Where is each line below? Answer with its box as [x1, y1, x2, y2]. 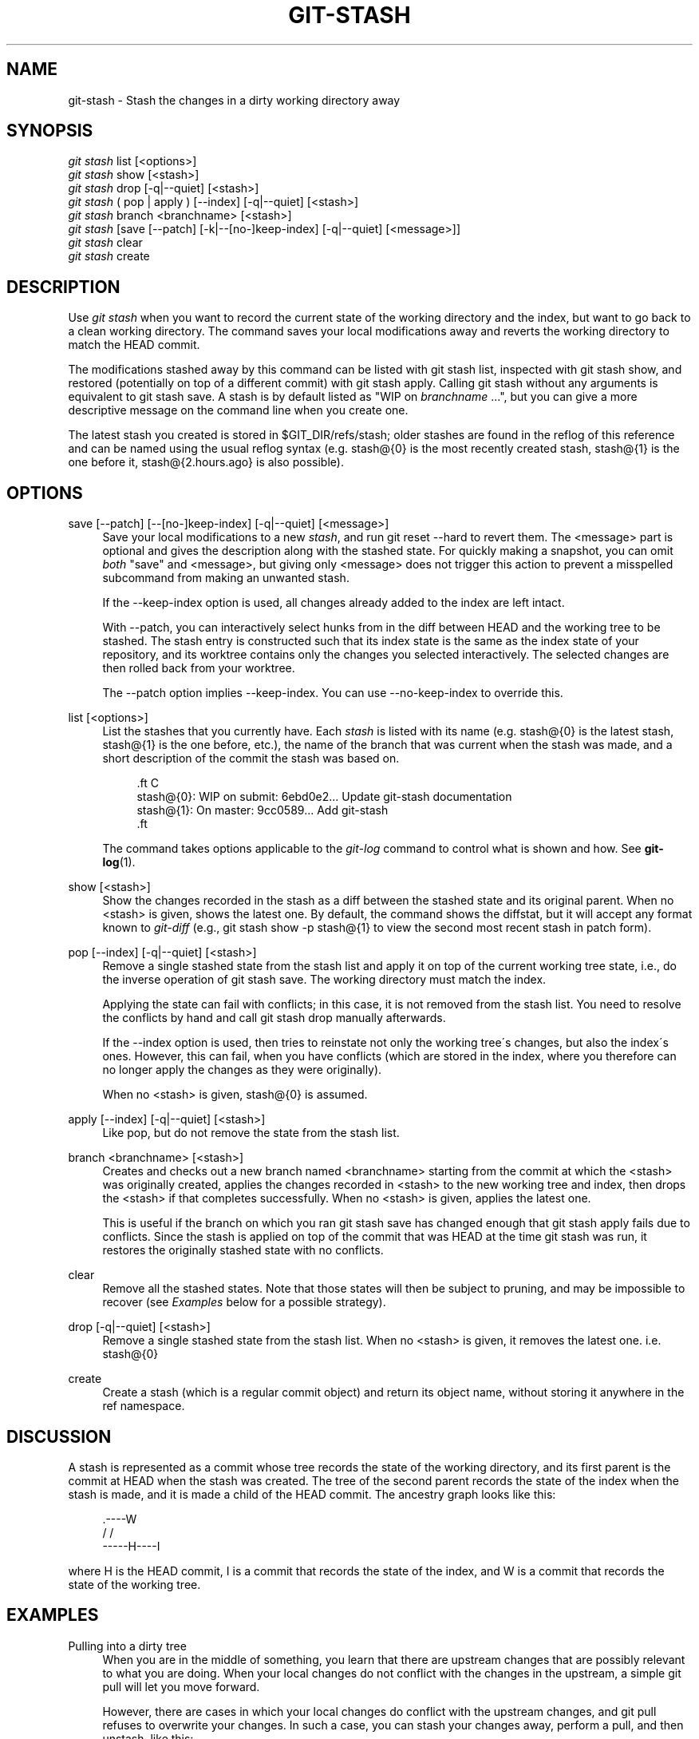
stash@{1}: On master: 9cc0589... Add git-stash [136, 803, 389, 818]
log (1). [102, 855, 136, 870]
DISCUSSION [6, 1426, 112, 1447]
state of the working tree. [68, 1577, 201, 1591]
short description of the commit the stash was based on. [102, 751, 400, 766]
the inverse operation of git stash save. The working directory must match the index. [102, 972, 547, 987]
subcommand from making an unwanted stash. [102, 571, 349, 585]
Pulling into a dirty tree [68, 1638, 187, 1653]
